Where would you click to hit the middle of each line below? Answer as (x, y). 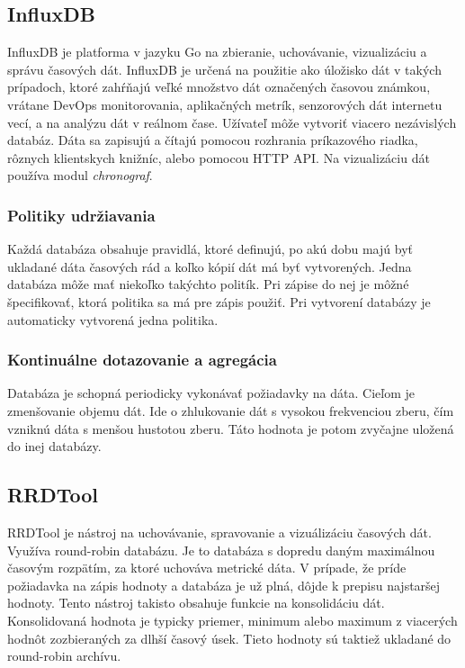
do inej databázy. (54, 446)
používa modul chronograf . (80, 175)
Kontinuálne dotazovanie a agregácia (142, 360)
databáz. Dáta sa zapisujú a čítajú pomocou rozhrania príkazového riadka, (213, 140)
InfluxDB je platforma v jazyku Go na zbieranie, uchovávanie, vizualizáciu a (217, 52)
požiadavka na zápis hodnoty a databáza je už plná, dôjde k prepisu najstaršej (224, 585)
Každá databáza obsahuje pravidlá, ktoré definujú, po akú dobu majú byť (210, 249)
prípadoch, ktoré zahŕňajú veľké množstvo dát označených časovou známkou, (219, 87)
